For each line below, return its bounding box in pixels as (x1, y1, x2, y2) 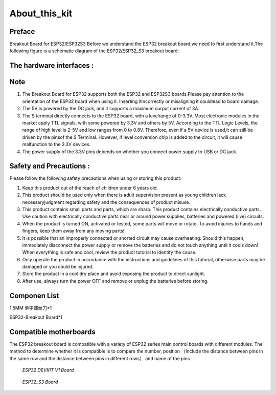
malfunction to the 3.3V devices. (22, 141, 91, 148)
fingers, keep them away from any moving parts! (22, 228, 125, 234)
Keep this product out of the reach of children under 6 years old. (22, 184, 158, 191)
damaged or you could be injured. (22, 264, 94, 270)
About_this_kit (9, 8, 73, 19)
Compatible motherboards (9, 327, 96, 336)
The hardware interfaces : (9, 61, 94, 70)
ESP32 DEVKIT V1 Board (22, 367, 74, 373)
